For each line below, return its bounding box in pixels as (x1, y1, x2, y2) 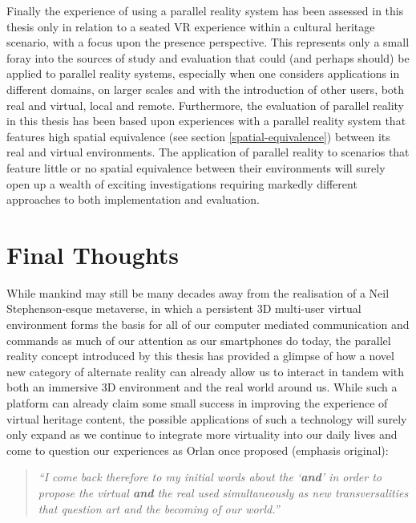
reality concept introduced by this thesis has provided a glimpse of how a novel (6, 347, 394, 364)
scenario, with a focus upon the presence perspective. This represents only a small (6, 34, 410, 51)
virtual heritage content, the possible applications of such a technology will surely (6, 410, 407, 427)
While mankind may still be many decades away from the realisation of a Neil (6, 284, 390, 301)
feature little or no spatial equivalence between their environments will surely (6, 159, 386, 176)
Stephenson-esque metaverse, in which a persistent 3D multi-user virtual (6, 300, 361, 317)
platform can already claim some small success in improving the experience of (6, 395, 388, 411)
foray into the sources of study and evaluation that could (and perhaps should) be (6, 49, 410, 66)
